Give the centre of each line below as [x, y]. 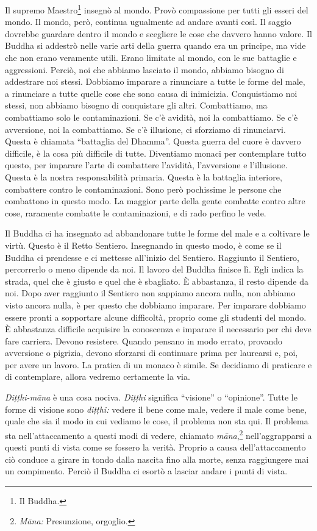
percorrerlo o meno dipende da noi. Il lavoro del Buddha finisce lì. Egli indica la [154, 269]
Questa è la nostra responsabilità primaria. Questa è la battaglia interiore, [144, 176]
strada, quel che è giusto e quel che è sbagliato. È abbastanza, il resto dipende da [157, 281]
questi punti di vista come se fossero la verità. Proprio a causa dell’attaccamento [155, 447]
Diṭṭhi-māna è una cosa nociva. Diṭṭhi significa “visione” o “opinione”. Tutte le [151, 397]
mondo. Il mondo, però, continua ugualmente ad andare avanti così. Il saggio [148, 22]
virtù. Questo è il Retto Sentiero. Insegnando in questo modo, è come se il [143, 245]
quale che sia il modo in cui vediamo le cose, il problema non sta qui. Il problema [157, 421]
